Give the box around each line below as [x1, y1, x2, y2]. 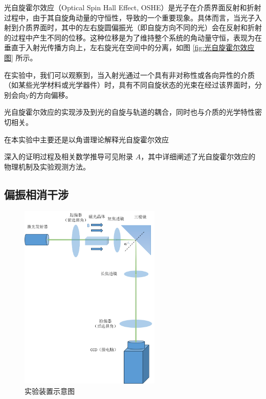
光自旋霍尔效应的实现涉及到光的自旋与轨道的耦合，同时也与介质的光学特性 [4, 107, 255, 117]
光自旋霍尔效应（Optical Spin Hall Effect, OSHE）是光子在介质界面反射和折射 [4, 2, 261, 12]
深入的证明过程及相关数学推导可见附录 [4, 151, 133, 162]
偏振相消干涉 [4, 186, 69, 202]
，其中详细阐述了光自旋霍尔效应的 [141, 151, 256, 162]
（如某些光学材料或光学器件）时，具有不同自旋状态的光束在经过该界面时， [4, 79, 255, 90]
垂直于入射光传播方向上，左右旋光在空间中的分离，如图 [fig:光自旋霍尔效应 [4, 42, 255, 53]
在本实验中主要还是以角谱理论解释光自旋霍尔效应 [4, 134, 169, 144]
